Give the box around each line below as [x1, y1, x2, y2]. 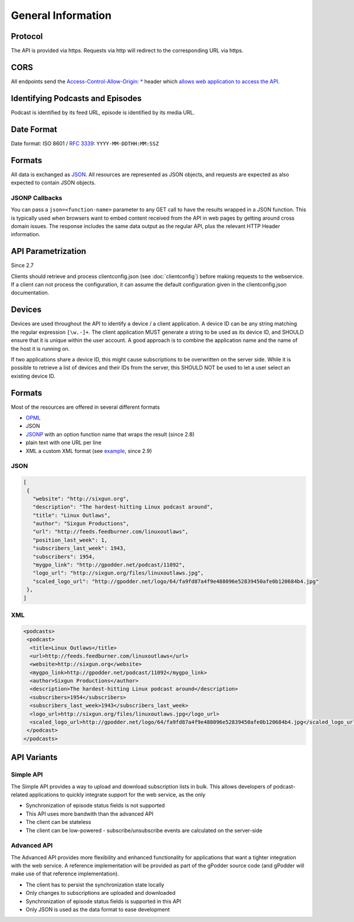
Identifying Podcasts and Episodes [11, 93, 142, 103]
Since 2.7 [11, 262, 34, 269]
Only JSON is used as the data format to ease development [25, 906, 171, 913]
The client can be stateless [25, 819, 91, 826]
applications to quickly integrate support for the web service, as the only [29, 791, 206, 798]
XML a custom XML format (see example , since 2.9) [25, 447, 152, 454]
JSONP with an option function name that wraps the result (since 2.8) [25, 431, 195, 438]
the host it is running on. [11, 345, 70, 352]
